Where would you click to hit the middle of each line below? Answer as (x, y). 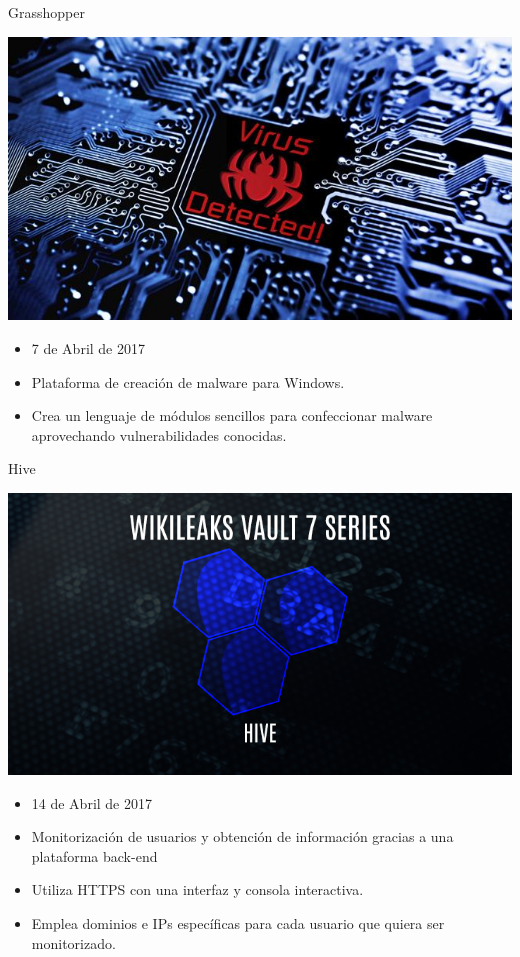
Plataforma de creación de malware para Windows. (188, 381)
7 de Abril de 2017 (88, 348)
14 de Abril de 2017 (92, 802)
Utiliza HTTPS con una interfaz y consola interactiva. (197, 889)
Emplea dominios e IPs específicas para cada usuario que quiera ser (238, 922)
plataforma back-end (94, 855)
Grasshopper (46, 12)
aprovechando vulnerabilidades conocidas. (159, 434)
